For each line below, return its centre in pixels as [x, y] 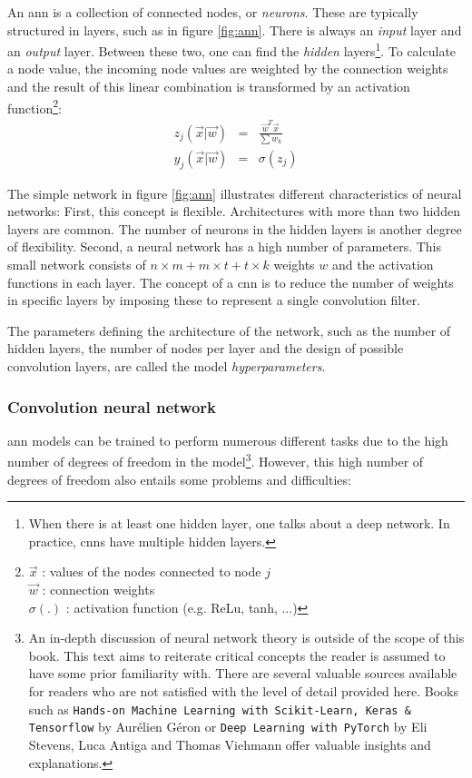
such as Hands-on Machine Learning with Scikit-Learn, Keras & [220, 709]
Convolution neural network [112, 406]
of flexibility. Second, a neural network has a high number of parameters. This [225, 246]
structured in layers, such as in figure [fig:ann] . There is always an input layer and [235, 30]
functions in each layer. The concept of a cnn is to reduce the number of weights [231, 282]
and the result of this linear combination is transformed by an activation [209, 87]
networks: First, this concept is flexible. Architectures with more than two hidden [234, 211]
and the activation [383, 265]
